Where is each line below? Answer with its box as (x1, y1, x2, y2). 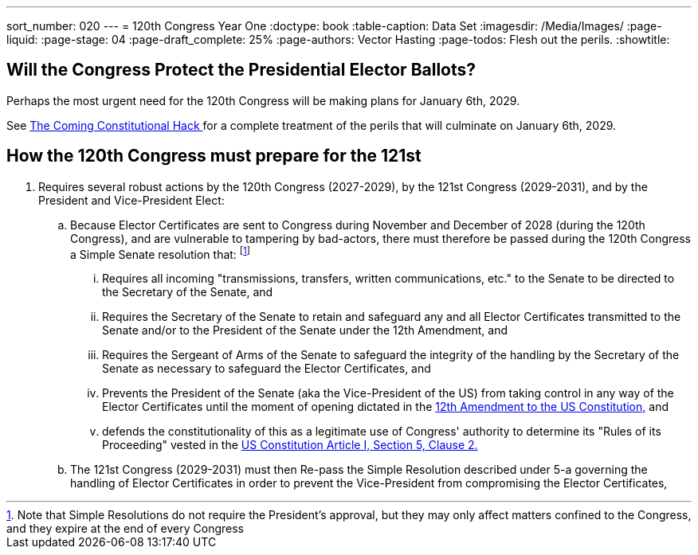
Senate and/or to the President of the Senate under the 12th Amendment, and (102, 323, 508, 338)
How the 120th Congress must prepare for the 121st (6, 146, 422, 166)
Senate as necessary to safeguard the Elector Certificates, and (102, 362, 431, 376)
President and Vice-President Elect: (38, 193, 225, 207)
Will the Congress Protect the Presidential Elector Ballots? (6, 60, 476, 80)
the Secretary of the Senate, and (102, 285, 273, 299)
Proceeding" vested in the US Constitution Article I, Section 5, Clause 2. (102, 438, 478, 452)
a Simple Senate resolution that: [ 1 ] (70, 244, 251, 261)
